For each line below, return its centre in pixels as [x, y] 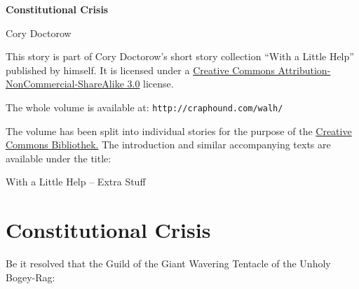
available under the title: [59, 158]
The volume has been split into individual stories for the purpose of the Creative [179, 131]
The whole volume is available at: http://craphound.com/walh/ [144, 107]
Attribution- [304, 70]
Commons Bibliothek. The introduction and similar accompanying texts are [168, 144]
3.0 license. [150, 84]
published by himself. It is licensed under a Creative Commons [140, 70]
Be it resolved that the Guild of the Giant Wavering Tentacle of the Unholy [168, 263]
